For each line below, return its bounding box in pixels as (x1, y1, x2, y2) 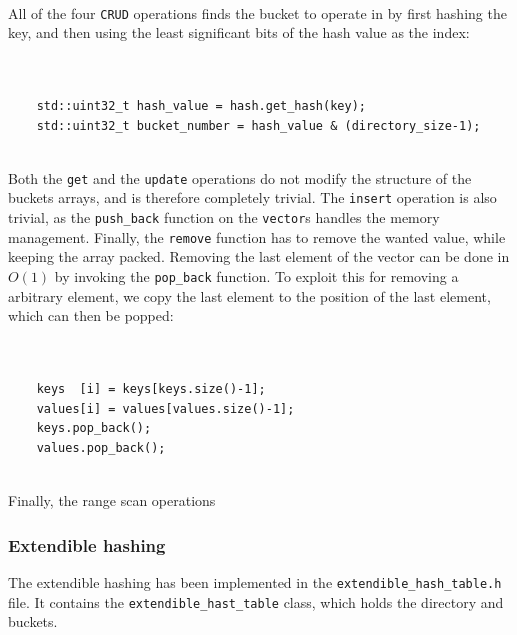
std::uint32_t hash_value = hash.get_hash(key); (36, 99, 366, 114)
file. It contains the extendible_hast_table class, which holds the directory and (8, 591, 504, 612)
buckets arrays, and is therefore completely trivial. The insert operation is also (8, 187, 497, 208)
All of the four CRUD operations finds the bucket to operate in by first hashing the (8, 2, 507, 23)
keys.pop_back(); (36, 421, 152, 436)
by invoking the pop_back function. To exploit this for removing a (54, 266, 459, 287)
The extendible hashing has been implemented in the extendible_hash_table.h (8, 571, 502, 592)
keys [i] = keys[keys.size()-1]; (36, 382, 266, 397)
